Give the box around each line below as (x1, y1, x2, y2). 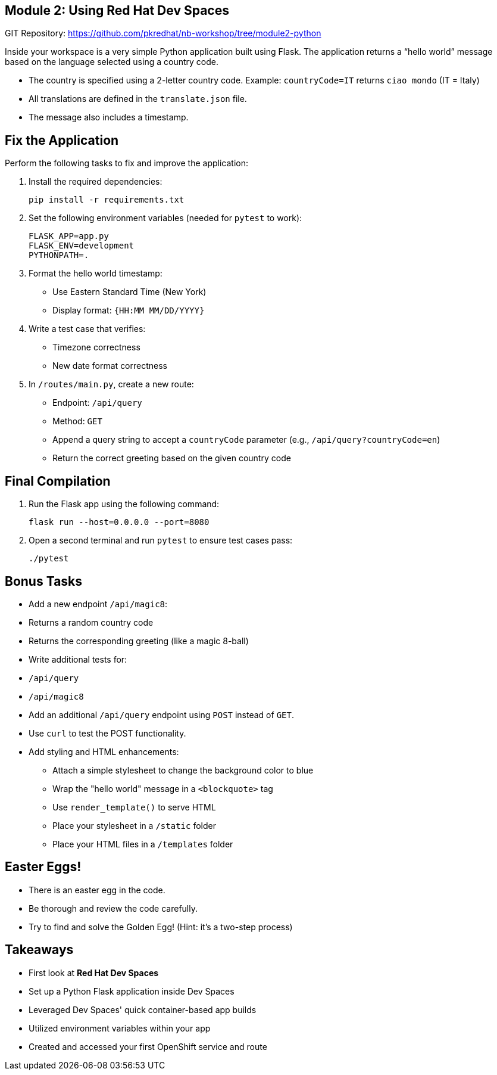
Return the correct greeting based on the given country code (52, 453, 291, 464)
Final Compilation (5, 473, 111, 489)
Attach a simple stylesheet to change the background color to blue (52, 765, 314, 775)
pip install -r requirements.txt (29, 195, 185, 205)
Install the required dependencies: (29, 176, 162, 187)
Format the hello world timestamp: (29, 268, 162, 279)
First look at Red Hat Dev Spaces (29, 967, 159, 978)
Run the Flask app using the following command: (29, 499, 220, 509)
